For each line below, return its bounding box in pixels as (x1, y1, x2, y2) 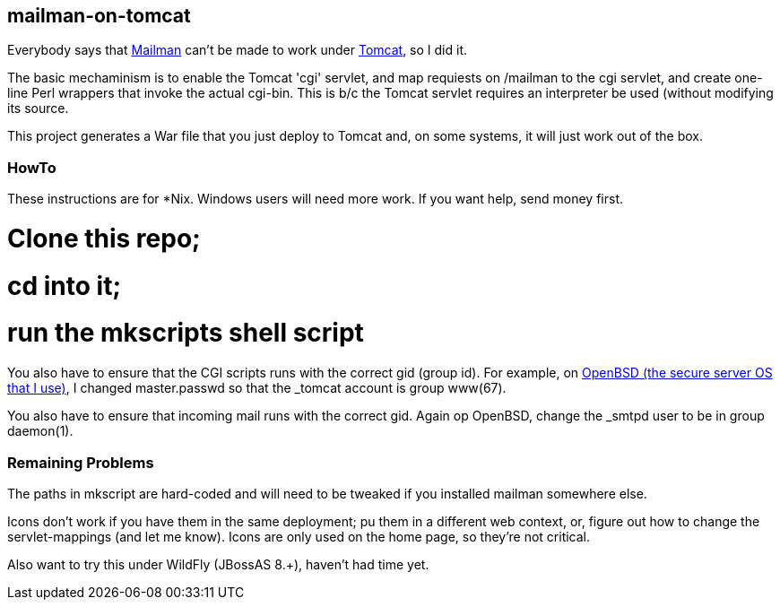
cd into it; (7, 270, 121, 301)
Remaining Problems (7, 453, 154, 472)
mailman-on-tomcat (7, 4, 191, 27)
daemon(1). (7, 423, 74, 439)
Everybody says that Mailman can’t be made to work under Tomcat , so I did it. (7, 42, 467, 58)
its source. (7, 100, 69, 117)
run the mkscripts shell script (7, 317, 364, 349)
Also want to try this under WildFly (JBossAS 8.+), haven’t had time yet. (7, 556, 429, 572)
